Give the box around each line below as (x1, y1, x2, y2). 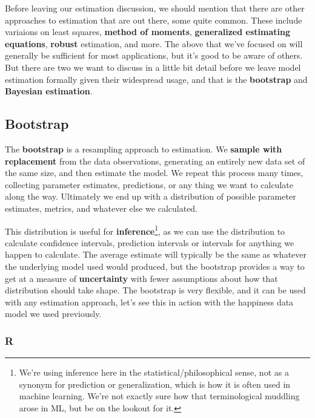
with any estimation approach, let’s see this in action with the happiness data (5, 295, 294, 308)
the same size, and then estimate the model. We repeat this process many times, (5, 166, 303, 179)
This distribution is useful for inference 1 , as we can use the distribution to (5, 223, 285, 237)
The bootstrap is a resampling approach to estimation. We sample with (5, 142, 282, 155)
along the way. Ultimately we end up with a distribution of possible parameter (5, 190, 296, 203)
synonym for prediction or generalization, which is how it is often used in (19, 377, 291, 390)
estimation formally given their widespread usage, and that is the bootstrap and (5, 73, 308, 85)
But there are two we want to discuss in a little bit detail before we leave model (5, 60, 301, 73)
